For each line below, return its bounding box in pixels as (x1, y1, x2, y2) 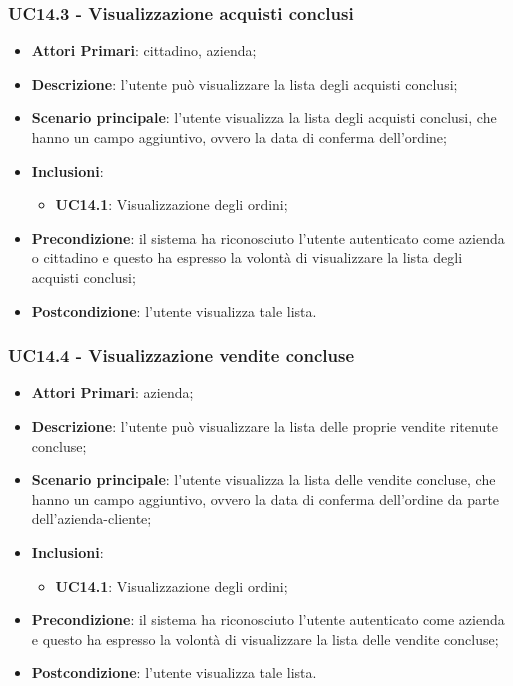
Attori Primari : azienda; (31, 382, 194, 403)
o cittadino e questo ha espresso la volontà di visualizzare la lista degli (31, 247, 463, 268)
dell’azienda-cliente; (31, 508, 152, 529)
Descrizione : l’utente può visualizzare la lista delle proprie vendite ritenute (31, 415, 498, 436)
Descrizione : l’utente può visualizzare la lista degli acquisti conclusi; (31, 73, 458, 94)
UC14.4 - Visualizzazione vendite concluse (8, 343, 355, 368)
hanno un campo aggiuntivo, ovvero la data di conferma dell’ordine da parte (31, 488, 500, 509)
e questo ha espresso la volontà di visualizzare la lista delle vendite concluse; (31, 628, 499, 649)
